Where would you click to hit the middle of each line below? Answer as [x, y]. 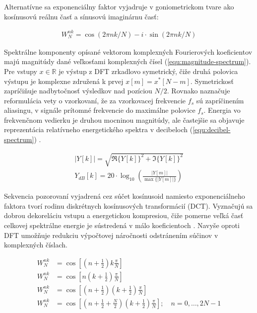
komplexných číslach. [36, 245]
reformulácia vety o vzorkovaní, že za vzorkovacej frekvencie [95, 100]
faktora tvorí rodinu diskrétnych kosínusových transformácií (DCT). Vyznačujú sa [128, 205]
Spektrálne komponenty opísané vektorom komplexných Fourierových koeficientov [128, 51]
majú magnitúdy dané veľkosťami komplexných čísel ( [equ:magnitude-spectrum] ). [128, 61]
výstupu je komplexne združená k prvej [64, 81]
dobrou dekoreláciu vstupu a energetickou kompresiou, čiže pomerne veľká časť [124, 215]
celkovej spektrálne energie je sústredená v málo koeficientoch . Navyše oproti [122, 225]
